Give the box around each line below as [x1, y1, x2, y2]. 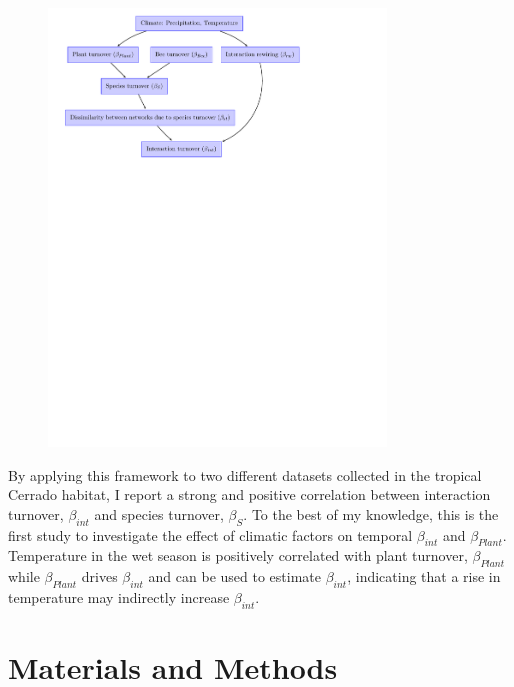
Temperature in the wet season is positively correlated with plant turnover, [8, 545, 468, 566]
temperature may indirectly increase [8, 587, 230, 608]
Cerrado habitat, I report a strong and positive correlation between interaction [8, 484, 491, 505]
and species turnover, [94, 503, 224, 524]
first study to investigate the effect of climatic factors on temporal [8, 524, 413, 545]
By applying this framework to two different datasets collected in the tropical [8, 464, 482, 485]
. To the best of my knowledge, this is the [243, 503, 499, 524]
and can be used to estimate [148, 566, 321, 587]
